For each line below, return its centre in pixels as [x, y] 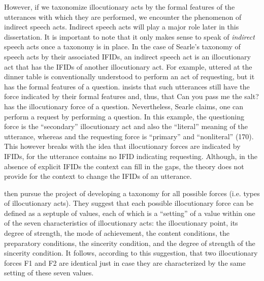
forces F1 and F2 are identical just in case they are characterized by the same [125, 262]
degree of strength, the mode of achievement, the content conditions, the [117, 233]
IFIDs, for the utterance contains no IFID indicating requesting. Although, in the [131, 156]
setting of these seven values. [49, 273]
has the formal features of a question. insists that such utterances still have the [127, 86]
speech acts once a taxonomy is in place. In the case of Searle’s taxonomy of [122, 46]
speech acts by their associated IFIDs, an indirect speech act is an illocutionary [127, 56]
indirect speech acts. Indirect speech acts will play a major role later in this [122, 27]
